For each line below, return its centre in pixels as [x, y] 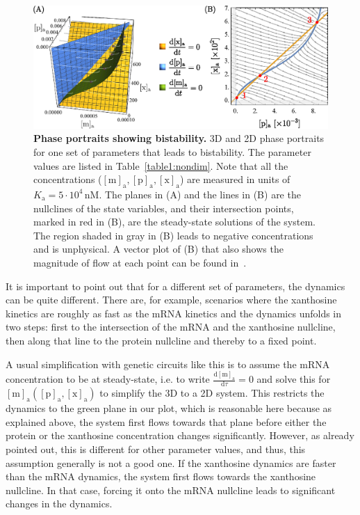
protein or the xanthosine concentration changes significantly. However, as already [180, 435]
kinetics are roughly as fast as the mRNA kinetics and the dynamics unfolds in [174, 313]
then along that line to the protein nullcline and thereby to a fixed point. [161, 340]
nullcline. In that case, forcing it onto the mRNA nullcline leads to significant [171, 490]
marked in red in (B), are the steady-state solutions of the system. [174, 222]
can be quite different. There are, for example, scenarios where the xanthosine [171, 300]
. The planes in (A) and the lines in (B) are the [200, 194]
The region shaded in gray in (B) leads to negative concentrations [173, 235]
